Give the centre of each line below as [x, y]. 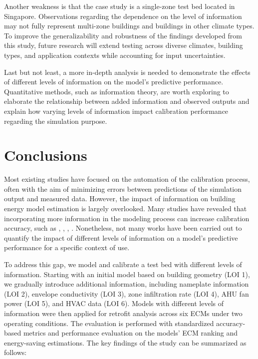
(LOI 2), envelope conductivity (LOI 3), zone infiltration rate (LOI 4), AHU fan [127, 293]
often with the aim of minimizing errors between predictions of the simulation [123, 188]
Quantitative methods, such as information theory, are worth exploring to [117, 91]
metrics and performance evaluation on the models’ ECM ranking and [130, 333]
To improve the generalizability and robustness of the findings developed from [123, 35]
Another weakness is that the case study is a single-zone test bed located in [120, 6]
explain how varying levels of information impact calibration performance [116, 111]
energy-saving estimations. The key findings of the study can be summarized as [125, 342]
